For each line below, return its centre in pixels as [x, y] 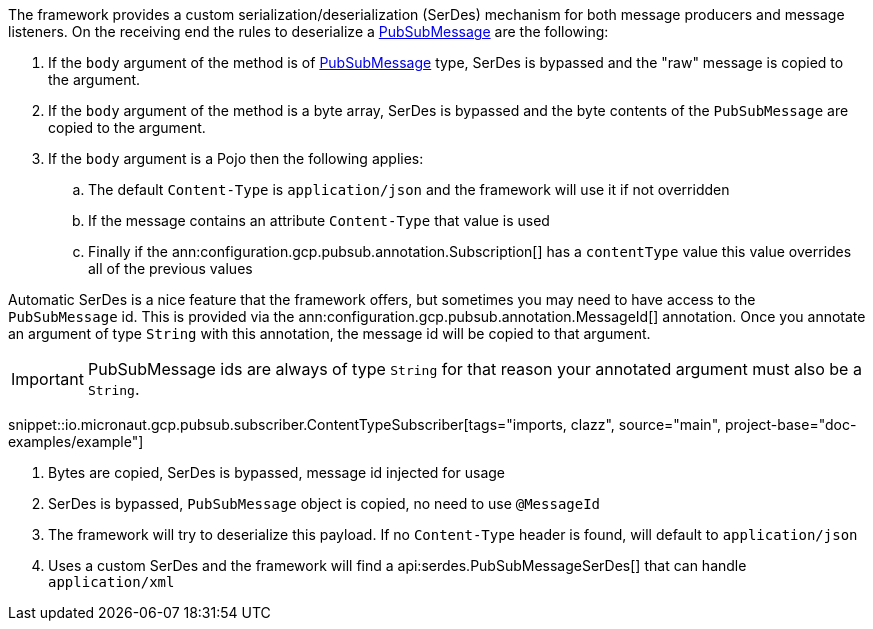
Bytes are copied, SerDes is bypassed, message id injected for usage [277, 472]
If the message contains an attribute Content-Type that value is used [319, 220]
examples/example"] [76, 441]
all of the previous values [170, 268]
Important [47, 379]
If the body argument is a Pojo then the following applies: [236, 158]
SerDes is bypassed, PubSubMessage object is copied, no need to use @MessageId [324, 503]
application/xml [111, 582]
